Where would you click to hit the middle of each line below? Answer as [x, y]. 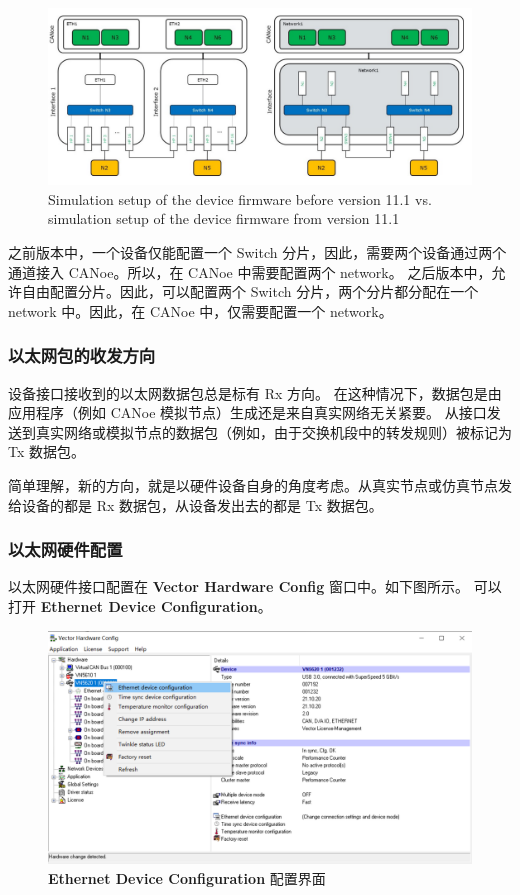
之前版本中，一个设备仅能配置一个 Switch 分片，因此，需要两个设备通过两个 [257, 252]
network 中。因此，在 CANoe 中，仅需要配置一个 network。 [200, 310]
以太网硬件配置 [65, 549]
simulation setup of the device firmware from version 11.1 [224, 218]
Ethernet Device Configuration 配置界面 [187, 877]
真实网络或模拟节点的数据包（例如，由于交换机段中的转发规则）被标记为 [273, 431]
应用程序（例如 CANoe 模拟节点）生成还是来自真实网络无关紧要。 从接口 [247, 412]
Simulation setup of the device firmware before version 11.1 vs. [240, 198]
